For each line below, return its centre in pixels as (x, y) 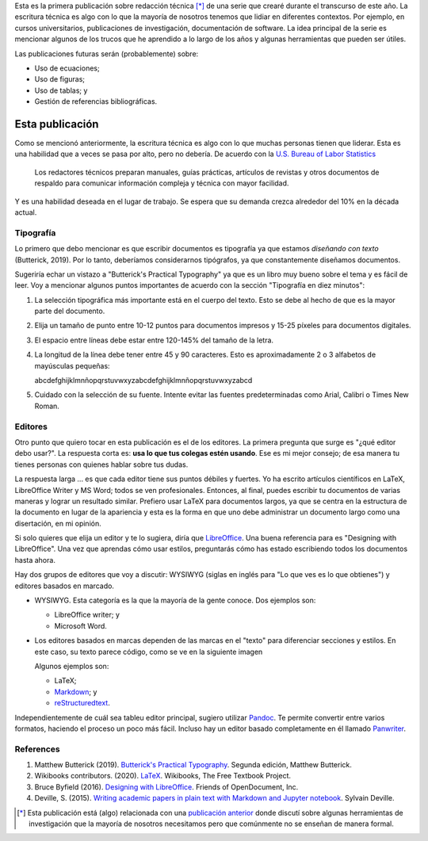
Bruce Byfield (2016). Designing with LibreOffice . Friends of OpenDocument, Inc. (166, 787)
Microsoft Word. (80, 625)
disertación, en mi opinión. (58, 523)
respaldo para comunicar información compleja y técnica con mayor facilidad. (162, 183)
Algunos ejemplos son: (72, 666)
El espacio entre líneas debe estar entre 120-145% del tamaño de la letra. (154, 340)
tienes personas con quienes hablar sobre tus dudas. (101, 464)
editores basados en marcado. (65, 586)
